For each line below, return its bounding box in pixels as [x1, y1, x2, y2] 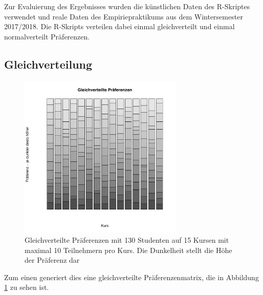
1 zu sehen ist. [4, 282, 49, 292]
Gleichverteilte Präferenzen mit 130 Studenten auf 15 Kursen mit [25, 234, 229, 245]
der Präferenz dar [25, 255, 80, 265]
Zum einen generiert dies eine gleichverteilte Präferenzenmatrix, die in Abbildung [4, 271, 259, 282]
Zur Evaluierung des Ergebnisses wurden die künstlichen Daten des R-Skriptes [4, 1, 250, 11]
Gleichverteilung [4, 56, 93, 72]
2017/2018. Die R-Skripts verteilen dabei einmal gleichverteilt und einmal [4, 21, 235, 32]
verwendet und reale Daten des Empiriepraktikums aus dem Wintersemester [4, 11, 243, 22]
